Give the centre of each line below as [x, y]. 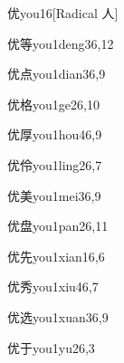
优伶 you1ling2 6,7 [55, 164]
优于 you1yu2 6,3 [51, 347]
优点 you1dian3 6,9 [57, 74]
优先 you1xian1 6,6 [56, 256]
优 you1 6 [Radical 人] [63, 13]
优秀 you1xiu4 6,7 [53, 287]
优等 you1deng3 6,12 [61, 43]
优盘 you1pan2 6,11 [58, 226]
